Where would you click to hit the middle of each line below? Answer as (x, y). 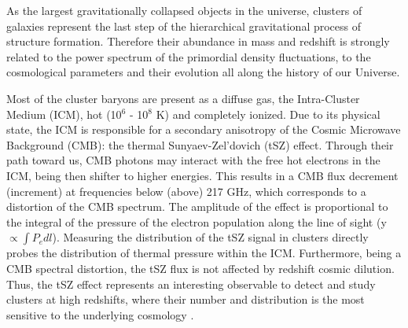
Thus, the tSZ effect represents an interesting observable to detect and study (191, 284)
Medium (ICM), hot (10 (64, 114)
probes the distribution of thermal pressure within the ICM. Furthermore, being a (204, 253)
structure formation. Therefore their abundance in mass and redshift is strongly (198, 41)
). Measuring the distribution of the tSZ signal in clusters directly (210, 237)
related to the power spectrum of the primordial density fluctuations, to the (189, 56)
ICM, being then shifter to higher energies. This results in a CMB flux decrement (202, 175)
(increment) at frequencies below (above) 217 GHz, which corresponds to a (186, 191)
